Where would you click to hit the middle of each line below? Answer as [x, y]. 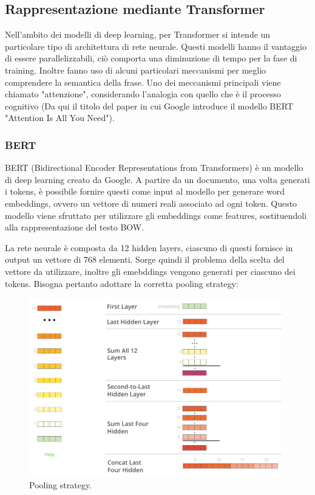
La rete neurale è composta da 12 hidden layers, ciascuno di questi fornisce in [149, 247]
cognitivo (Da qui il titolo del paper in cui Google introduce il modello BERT [149, 106]
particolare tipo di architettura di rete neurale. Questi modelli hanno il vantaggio [156, 46]
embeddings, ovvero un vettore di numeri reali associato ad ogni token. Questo [151, 203]
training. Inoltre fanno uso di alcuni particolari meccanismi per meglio [136, 70]
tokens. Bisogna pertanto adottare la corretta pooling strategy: [122, 283]
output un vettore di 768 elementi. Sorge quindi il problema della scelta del [145, 259]
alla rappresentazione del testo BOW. [75, 227]
